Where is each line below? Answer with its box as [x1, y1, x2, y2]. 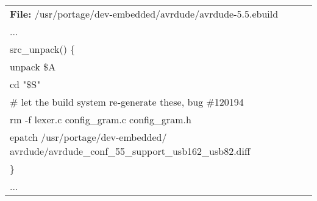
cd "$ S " [10, 77, 41, 91]
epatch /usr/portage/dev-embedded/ [10, 130, 167, 144]
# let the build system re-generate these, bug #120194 [10, 95, 244, 109]
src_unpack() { [10, 42, 76, 56]
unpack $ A [10, 60, 56, 73]
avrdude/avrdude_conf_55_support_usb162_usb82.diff [10, 144, 251, 158]
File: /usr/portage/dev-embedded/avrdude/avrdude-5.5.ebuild [10, 7, 279, 21]
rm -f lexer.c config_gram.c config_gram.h [10, 112, 191, 126]
